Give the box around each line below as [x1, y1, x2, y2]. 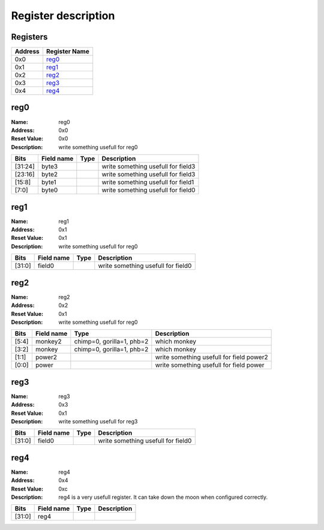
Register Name [46, 47, 89, 56]
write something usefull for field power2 [155, 353, 268, 362]
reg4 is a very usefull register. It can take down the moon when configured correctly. [58, 493, 268, 501]
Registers [11, 32, 48, 42]
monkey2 [35, 338, 62, 346]
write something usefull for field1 [101, 178, 194, 186]
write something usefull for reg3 [58, 417, 138, 425]
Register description [11, 9, 115, 22]
